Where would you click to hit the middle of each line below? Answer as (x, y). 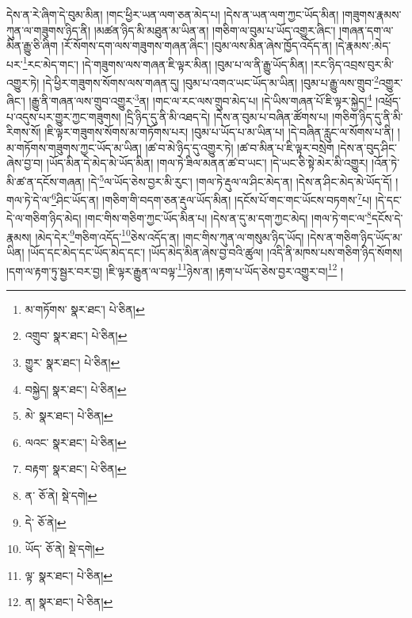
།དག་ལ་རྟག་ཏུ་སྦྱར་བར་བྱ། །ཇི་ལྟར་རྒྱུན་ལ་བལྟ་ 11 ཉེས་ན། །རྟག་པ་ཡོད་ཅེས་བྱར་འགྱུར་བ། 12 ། (175, 269)
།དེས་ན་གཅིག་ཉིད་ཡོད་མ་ (355, 237)
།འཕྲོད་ (388, 100)
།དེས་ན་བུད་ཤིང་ (368, 147)
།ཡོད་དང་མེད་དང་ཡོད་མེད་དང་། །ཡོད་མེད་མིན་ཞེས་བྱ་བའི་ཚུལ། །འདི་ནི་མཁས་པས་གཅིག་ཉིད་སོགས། (215, 252)
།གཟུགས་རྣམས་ (372, 14)
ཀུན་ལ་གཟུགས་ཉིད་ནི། (49, 30)
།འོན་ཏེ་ (386, 163)
